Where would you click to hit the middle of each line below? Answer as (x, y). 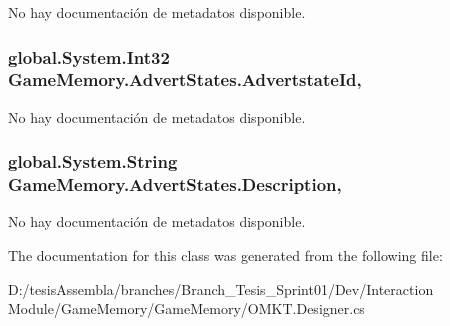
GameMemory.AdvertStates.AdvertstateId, (185, 79)
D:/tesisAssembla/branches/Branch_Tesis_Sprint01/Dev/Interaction (221, 288)
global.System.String (93, 161)
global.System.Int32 (89, 56)
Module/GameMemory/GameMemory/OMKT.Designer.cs (186, 308)
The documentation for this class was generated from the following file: (225, 255)
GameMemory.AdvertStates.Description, (175, 184)
